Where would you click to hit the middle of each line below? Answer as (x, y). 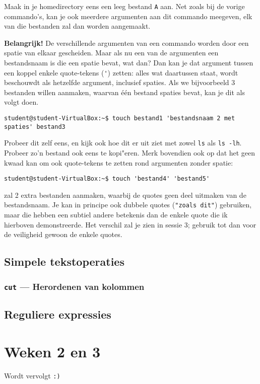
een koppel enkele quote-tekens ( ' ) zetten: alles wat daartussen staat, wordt (121, 72)
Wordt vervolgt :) (32, 375)
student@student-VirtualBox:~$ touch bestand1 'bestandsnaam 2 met (120, 119)
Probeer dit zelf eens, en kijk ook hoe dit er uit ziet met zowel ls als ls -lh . (123, 143)
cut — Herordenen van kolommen (74, 286)
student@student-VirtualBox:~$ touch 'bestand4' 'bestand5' (107, 179)
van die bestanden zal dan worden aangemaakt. (77, 26)
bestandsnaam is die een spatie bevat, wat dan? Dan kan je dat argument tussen (129, 63)
